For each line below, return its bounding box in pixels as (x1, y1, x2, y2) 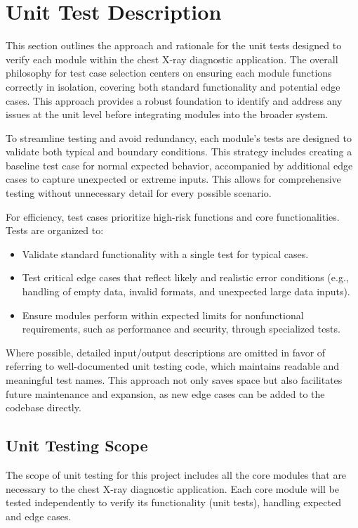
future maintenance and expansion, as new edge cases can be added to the (6, 386, 325, 401)
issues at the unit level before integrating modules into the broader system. (6, 107, 329, 122)
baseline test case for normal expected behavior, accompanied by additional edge (6, 157, 353, 172)
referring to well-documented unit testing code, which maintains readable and (6, 359, 340, 373)
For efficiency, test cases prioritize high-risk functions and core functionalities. (6, 209, 340, 224)
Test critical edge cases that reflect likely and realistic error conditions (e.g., (22, 270, 349, 285)
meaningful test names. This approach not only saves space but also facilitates (6, 373, 343, 387)
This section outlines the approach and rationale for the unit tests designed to (6, 38, 342, 53)
